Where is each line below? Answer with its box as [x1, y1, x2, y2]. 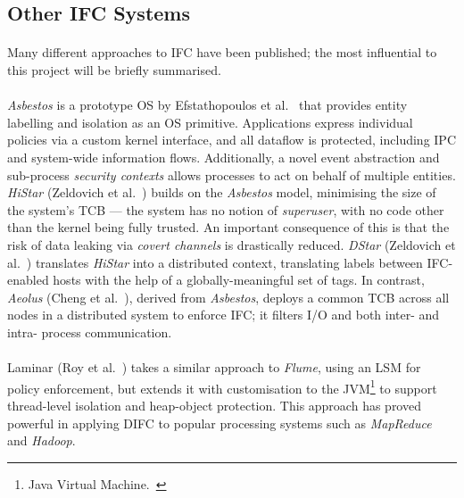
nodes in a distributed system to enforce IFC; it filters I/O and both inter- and [7, 305, 440, 324]
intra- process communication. [7, 322, 172, 341]
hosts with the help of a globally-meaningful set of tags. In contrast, [53, 270, 425, 289]
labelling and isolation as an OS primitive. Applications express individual [7, 112, 413, 131]
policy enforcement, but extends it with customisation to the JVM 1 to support [7, 376, 437, 397]
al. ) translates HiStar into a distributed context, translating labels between [7, 253, 423, 271]
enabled [7, 270, 49, 289]
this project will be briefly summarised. [7, 60, 221, 79]
